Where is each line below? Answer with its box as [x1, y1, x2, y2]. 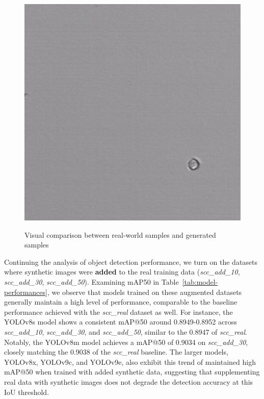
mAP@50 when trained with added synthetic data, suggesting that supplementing [4, 366, 260, 377]
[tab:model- [182, 276, 218, 287]
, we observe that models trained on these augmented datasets [47, 286, 242, 297]
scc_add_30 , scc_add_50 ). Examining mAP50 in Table [4, 276, 179, 287]
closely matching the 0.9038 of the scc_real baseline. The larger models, [4, 346, 228, 357]
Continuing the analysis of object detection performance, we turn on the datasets [4, 256, 258, 267]
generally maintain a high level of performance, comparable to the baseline [4, 296, 237, 307]
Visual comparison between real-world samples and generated [24, 229, 216, 240]
